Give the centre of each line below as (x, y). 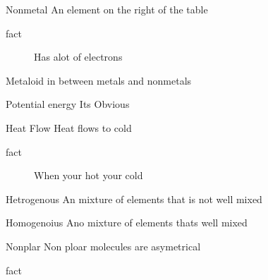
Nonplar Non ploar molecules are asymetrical (103, 246)
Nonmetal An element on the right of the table (107, 9)
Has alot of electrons (78, 57)
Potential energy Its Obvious (68, 104)
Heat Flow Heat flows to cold (69, 127)
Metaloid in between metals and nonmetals (99, 80)
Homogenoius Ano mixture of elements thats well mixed (127, 223)
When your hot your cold (89, 175)
